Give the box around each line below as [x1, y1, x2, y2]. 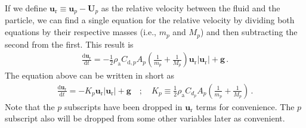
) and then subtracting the [200, 26, 298, 38]
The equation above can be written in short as [5, 69, 175, 82]
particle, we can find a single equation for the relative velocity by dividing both [5, 14, 295, 26]
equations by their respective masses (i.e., [5, 26, 156, 38]
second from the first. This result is [5, 38, 134, 50]
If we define [5, 2, 47, 14]
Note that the [5, 100, 55, 113]
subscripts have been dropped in [64, 100, 183, 113]
